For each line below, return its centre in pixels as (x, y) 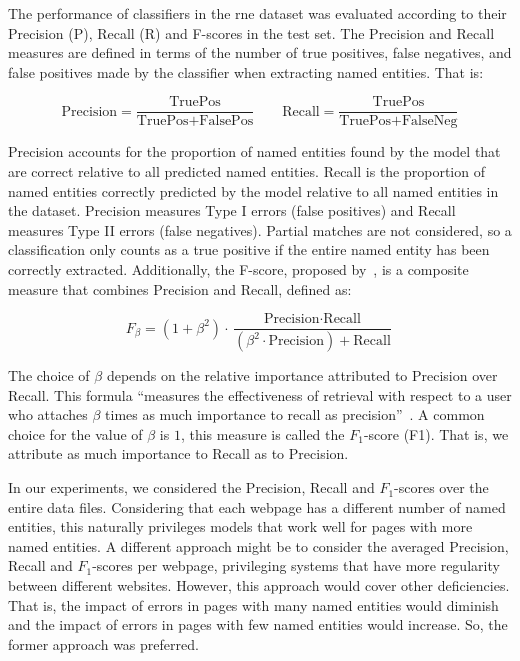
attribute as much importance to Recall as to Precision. (178, 453)
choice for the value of (75, 433)
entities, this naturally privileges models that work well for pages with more (240, 526)
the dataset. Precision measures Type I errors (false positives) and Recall (232, 210)
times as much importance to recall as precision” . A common (295, 414)
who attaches (48, 414)
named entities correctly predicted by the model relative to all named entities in (253, 190)
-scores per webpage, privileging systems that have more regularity (296, 565)
